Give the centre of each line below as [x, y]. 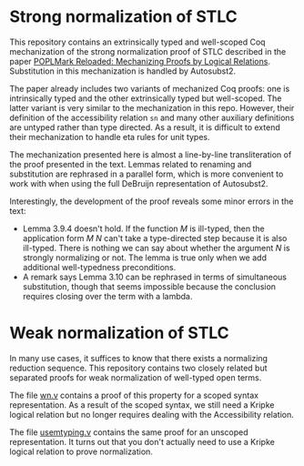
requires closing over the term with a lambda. [107, 296]
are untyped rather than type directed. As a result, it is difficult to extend [145, 127]
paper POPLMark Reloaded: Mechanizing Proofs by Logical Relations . [140, 61]
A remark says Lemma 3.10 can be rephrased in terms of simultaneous [154, 277]
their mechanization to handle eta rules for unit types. [110, 137]
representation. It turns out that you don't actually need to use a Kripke [142, 441]
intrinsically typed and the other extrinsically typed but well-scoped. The [146, 98]
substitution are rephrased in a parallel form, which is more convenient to [147, 174]
